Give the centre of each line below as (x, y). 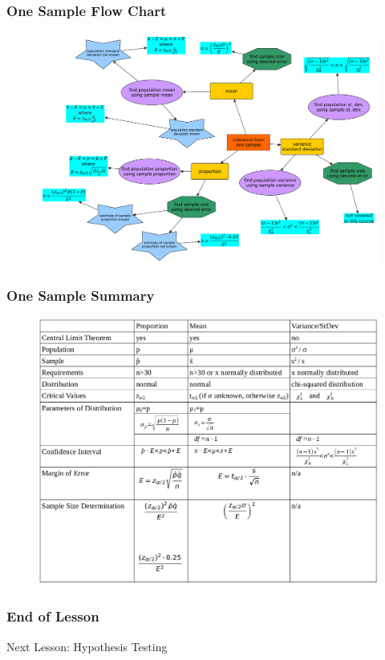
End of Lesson (53, 616)
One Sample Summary (81, 296)
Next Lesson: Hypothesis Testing (87, 646)
